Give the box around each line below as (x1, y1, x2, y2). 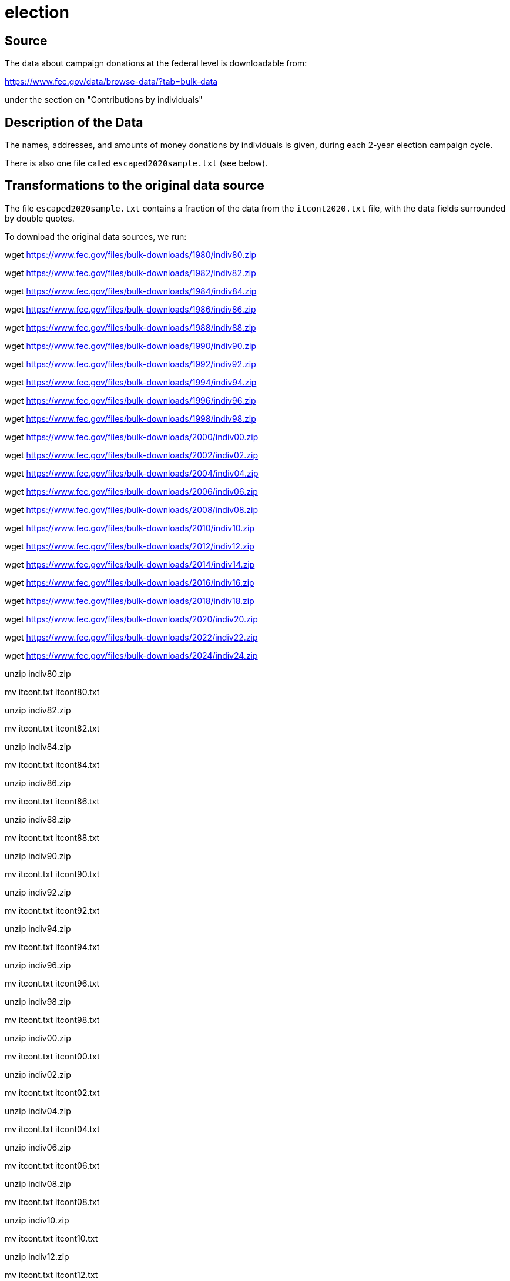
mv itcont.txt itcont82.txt (5, 723, 100, 733)
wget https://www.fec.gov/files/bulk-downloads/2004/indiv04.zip (5, 468, 259, 478)
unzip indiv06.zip (5, 1142, 71, 1152)
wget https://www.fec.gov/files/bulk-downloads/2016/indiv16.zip (5, 577, 254, 588)
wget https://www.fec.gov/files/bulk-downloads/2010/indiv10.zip (5, 522, 255, 533)
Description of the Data (5, 115, 143, 130)
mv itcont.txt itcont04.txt (5, 1124, 100, 1134)
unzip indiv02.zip (5, 1069, 71, 1079)
